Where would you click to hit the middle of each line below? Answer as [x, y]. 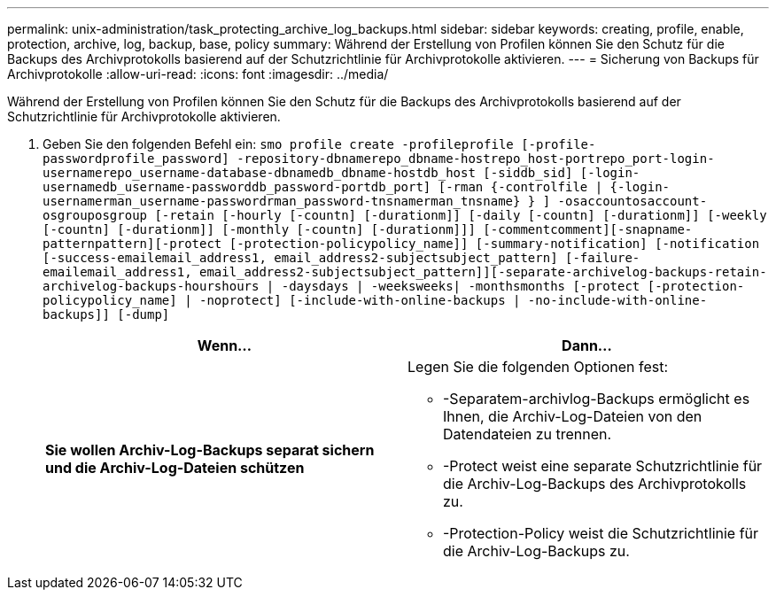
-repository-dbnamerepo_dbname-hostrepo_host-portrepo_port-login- [476, 159]
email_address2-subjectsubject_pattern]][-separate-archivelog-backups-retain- [483, 272]
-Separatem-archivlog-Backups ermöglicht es [597, 399]
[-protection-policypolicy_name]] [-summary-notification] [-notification [494, 244]
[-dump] [144, 314]
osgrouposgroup [95, 215]
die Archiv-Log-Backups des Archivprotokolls [595, 484]
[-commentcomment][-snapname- [588, 229]
